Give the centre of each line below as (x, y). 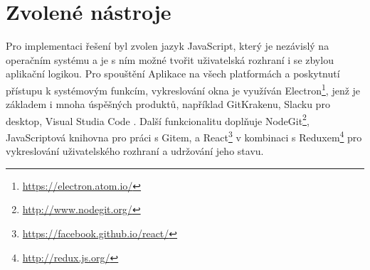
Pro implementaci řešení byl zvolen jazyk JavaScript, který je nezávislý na (168, 46)
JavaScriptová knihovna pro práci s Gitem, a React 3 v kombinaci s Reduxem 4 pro (184, 136)
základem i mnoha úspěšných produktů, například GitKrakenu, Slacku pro (168, 104)
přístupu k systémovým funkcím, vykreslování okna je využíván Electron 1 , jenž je (183, 89)
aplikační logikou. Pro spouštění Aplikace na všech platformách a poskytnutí (173, 74)
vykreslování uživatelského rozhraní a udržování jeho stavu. (135, 151)
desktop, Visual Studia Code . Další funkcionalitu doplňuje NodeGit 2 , (158, 119)
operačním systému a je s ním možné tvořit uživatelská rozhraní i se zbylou (170, 59)
